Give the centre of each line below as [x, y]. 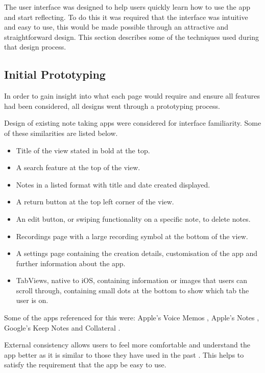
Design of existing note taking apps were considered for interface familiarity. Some [133, 123]
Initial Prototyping [55, 74]
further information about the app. [71, 263]
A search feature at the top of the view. [78, 167]
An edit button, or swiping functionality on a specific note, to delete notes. [133, 218]
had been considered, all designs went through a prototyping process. [112, 106]
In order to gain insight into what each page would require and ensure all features [132, 96]
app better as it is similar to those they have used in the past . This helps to [124, 354]
